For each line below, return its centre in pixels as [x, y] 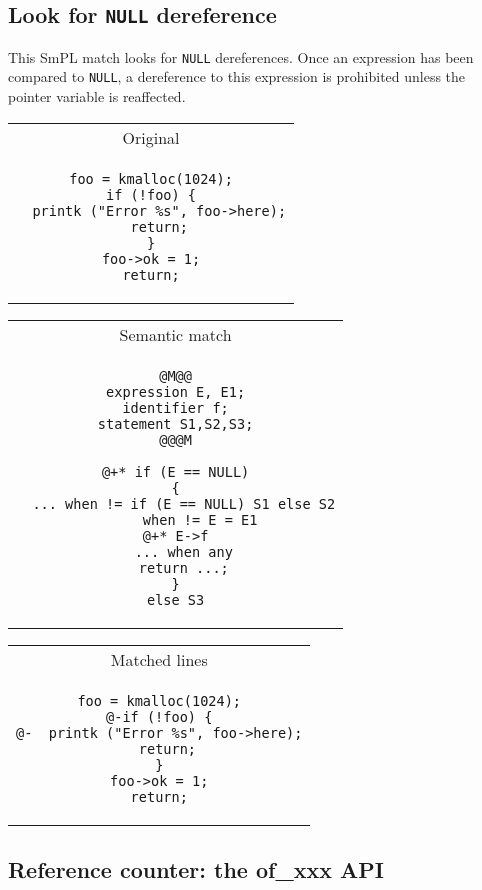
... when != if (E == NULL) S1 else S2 [184, 503]
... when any [183, 551]
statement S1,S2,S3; [175, 423]
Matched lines [159, 659]
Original [151, 137]
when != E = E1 [200, 519]
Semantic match [175, 334]
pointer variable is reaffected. [97, 96]
